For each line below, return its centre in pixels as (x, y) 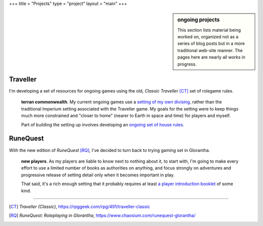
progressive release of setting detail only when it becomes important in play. (98, 175)
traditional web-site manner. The (210, 50)
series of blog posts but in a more (211, 43)
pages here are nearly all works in (211, 57)
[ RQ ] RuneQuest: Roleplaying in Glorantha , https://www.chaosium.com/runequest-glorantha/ (102, 216)
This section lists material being (209, 30)
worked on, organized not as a (208, 37)
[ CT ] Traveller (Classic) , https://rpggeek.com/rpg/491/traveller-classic (80, 207)
